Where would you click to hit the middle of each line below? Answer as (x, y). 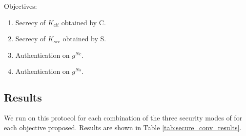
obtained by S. (84, 39)
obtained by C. (83, 22)
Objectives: (20, 6)
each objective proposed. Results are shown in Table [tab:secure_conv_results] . (123, 127)
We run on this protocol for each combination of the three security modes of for (123, 118)
